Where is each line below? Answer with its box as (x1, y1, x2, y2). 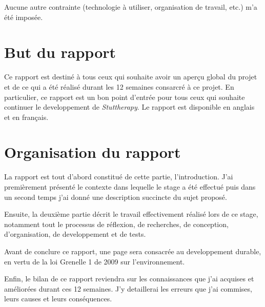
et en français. (4, 111, 49, 122)
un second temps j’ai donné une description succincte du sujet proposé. (4, 191, 227, 202)
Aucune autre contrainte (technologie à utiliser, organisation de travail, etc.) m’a (4, 2, 257, 12)
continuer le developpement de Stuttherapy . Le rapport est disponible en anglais (4, 101, 255, 112)
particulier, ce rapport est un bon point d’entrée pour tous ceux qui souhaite (4, 91, 245, 102)
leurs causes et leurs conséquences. (4, 293, 112, 304)
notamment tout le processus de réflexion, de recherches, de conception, (4, 218, 229, 229)
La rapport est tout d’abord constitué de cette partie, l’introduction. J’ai (4, 171, 233, 182)
